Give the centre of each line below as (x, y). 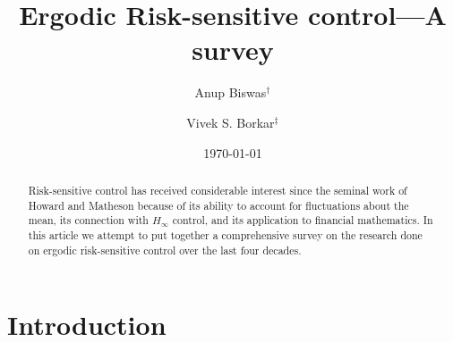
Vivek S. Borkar (231, 122)
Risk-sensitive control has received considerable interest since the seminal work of (218, 190)
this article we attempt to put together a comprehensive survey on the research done (225, 234)
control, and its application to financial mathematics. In (303, 220)
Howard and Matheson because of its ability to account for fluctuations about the (218, 205)
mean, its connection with (88, 220)
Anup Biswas (231, 92)
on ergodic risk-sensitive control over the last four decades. (165, 250)
